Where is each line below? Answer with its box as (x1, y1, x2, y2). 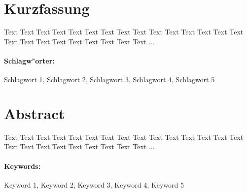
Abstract (4, 103, 65, 123)
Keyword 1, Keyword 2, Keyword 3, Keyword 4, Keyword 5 (4, 179, 184, 190)
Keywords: (4, 161, 41, 171)
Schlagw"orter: (4, 55, 55, 65)
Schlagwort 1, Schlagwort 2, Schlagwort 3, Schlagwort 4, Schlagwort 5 (4, 74, 215, 85)
